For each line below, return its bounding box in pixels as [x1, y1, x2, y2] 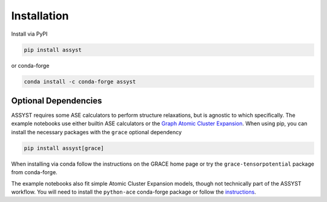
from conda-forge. [11, 169, 58, 176]
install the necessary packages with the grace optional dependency [11, 128, 182, 135]
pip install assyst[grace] [24, 145, 104, 151]
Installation [11, 9, 69, 22]
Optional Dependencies [11, 96, 102, 106]
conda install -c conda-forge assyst [24, 78, 136, 85]
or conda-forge [11, 62, 50, 69]
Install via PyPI [11, 30, 48, 37]
